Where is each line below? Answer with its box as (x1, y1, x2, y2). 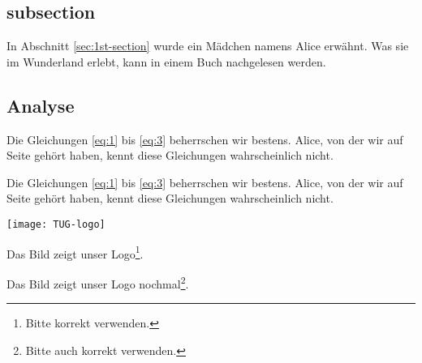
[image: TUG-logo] (6, 218, 105, 230)
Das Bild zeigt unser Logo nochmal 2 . (6, 272, 189, 292)
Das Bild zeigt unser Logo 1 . (6, 242, 144, 262)
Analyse (6, 92, 75, 117)
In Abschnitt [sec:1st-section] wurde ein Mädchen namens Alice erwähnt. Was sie (6, 37, 409, 54)
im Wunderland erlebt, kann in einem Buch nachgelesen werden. (6, 53, 326, 70)
